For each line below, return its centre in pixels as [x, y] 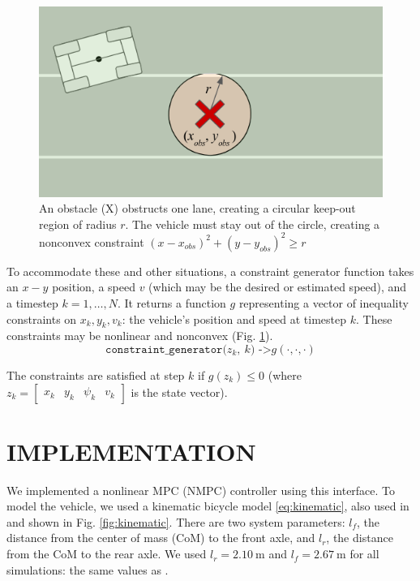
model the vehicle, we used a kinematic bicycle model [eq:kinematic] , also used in [208, 506]
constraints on [42, 318]
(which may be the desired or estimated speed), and [278, 287]
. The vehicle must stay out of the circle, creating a [253, 224]
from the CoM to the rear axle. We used [107, 554]
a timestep [32, 302]
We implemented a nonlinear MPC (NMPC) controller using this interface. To [201, 490]
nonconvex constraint [92, 241]
